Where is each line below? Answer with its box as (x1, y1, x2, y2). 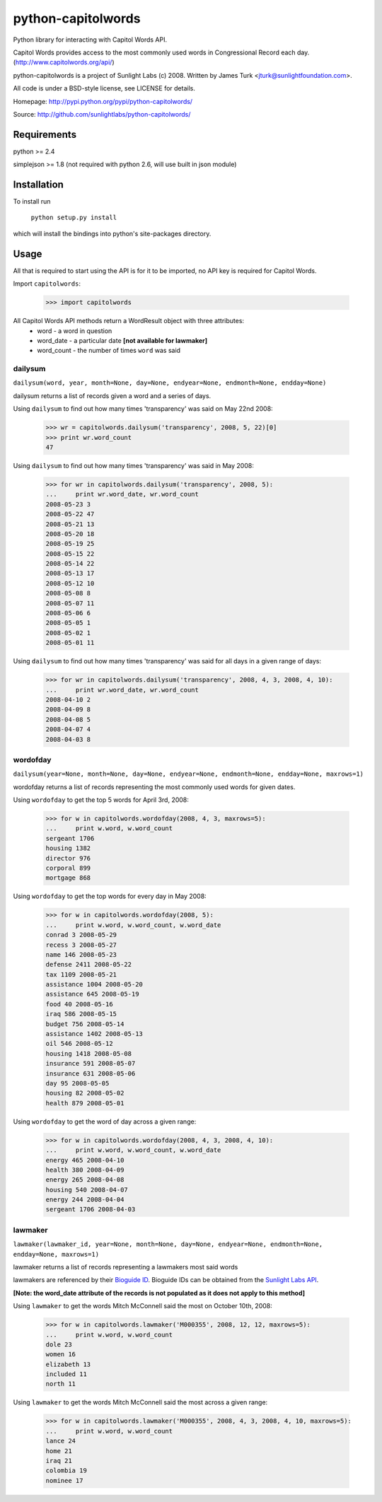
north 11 (45, 1380, 76, 1388)
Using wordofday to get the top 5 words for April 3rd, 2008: (13, 796, 189, 804)
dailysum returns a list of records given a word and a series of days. (13, 391, 212, 400)
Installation (13, 179, 64, 190)
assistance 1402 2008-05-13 (45, 1030, 143, 1038)
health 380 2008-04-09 (45, 1165, 125, 1174)
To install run (13, 197, 51, 206)
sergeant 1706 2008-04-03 (45, 1206, 136, 1213)
